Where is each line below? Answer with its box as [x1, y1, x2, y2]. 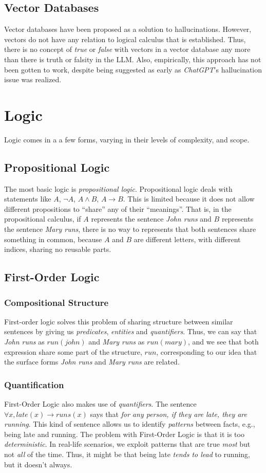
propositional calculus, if [4, 213, 81, 224]
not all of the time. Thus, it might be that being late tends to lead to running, [4, 449, 251, 459]
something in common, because [4, 233, 102, 244]
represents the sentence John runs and [91, 213, 212, 224]
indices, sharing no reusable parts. [4, 244, 111, 254]
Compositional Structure [4, 296, 109, 308]
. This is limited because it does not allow [123, 193, 255, 204]
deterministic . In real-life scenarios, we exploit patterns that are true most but [4, 439, 251, 449]
